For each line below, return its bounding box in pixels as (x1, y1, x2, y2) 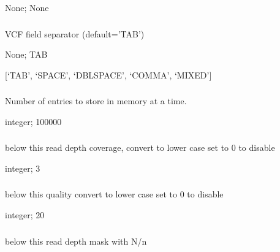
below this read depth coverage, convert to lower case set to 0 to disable (5, 141, 275, 154)
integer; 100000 (5, 115, 62, 128)
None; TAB (5, 48, 48, 61)
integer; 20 (5, 208, 45, 221)
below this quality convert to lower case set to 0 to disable (5, 188, 224, 200)
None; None (5, 1, 49, 13)
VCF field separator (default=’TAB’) (5, 27, 145, 40)
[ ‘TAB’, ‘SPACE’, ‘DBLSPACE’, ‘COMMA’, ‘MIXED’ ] (5, 68, 212, 81)
